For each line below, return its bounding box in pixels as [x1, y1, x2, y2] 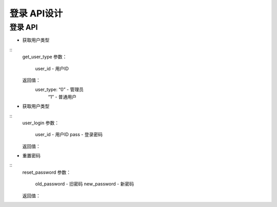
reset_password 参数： [22, 169, 71, 175]
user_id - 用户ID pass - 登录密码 [35, 131, 103, 138]
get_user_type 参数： [22, 54, 67, 60]
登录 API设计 [9, 8, 63, 19]
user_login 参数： [22, 120, 59, 126]
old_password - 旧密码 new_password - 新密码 [35, 181, 134, 187]
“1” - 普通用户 [48, 93, 77, 100]
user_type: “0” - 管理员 [35, 86, 84, 92]
